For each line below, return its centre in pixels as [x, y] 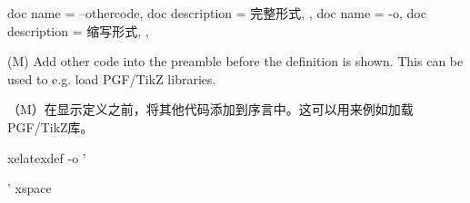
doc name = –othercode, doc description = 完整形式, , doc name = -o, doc [217, 13]
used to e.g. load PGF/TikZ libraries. [112, 78]
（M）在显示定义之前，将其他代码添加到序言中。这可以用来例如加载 [210, 109]
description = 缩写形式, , [78, 30]
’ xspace [30, 188]
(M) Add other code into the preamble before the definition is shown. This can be [235, 61]
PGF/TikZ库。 [50, 126]
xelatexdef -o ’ [47, 157]
